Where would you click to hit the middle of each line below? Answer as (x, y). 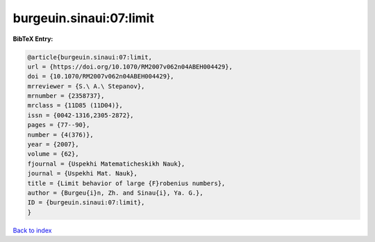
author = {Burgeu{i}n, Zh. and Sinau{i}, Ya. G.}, (116, 193)
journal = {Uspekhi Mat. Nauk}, (83, 174)
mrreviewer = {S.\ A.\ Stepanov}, (86, 86)
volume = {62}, (53, 154)
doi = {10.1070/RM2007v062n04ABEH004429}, (101, 77)
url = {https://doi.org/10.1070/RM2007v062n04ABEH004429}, (130, 67)
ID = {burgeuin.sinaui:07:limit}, (86, 202)
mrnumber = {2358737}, (66, 96)
